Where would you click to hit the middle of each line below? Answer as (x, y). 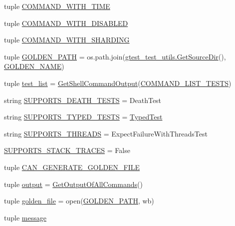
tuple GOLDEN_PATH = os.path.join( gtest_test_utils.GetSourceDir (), (115, 56)
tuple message (25, 217)
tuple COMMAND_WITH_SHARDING (67, 40)
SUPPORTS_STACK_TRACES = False (67, 150)
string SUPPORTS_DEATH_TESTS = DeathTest (83, 100)
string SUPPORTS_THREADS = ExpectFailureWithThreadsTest (106, 133)
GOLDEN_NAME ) (34, 66)
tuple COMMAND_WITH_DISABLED (66, 23)
